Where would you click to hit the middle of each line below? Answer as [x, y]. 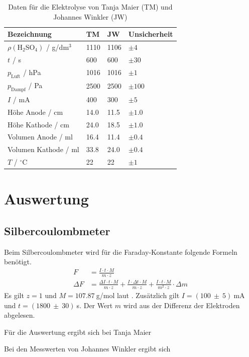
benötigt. [18, 262]
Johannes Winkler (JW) [90, 16]
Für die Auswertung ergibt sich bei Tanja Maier [78, 332]
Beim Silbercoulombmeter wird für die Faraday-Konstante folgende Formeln [121, 252]
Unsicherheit [151, 34]
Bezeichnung [30, 34]
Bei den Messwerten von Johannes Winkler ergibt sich [87, 349]
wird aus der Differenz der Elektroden [181, 305]
